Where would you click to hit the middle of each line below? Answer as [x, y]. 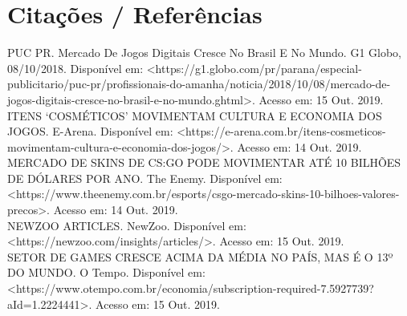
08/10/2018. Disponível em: [75, 68]
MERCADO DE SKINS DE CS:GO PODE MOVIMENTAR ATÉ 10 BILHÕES [204, 162]
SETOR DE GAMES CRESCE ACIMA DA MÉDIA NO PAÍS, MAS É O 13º [200, 256]
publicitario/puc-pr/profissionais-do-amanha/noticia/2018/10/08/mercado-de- [199, 84]
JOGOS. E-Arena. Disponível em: [90, 131]
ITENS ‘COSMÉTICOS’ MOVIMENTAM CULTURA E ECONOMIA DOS [195, 115]
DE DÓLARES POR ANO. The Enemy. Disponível [134, 178]
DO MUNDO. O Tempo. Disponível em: [106, 272]
